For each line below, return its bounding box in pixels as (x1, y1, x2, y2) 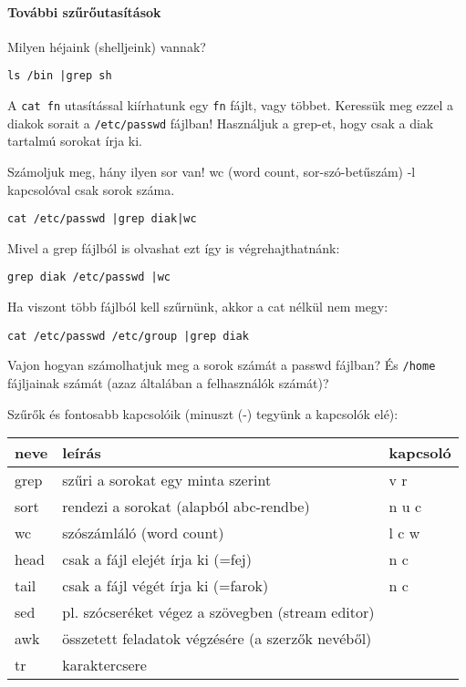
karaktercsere (62, 654, 147, 676)
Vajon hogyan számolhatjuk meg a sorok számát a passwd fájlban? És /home (7, 355, 436, 374)
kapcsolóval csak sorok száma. (7, 179, 175, 199)
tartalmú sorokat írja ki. (7, 131, 142, 150)
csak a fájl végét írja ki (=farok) (62, 575, 269, 597)
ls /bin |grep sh (7, 69, 112, 83)
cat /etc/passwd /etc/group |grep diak (7, 329, 249, 343)
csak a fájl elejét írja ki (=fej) (62, 549, 252, 570)
